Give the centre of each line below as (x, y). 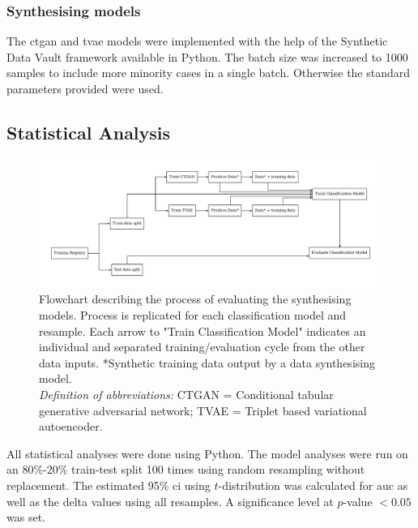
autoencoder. (71, 426)
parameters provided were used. (85, 88)
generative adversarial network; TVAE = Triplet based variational (203, 410)
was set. (26, 517)
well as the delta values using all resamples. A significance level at (170, 501)
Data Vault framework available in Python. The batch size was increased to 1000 (207, 56)
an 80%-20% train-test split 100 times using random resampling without (186, 469)
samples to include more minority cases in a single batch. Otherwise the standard (209, 73)
